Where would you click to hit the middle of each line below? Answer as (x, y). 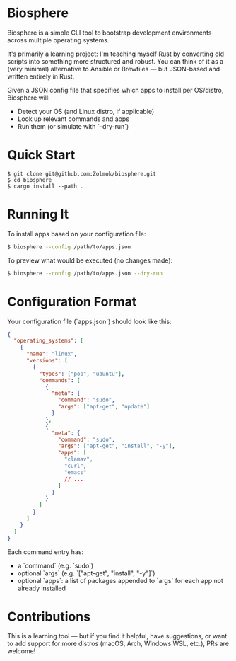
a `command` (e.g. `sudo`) (55, 565)
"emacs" (75, 472)
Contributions (49, 616)
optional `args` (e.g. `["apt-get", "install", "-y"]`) (86, 573)
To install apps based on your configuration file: (77, 234)
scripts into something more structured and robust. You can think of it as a (116, 61)
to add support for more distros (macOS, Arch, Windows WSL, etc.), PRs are (118, 644)
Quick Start (41, 155)
